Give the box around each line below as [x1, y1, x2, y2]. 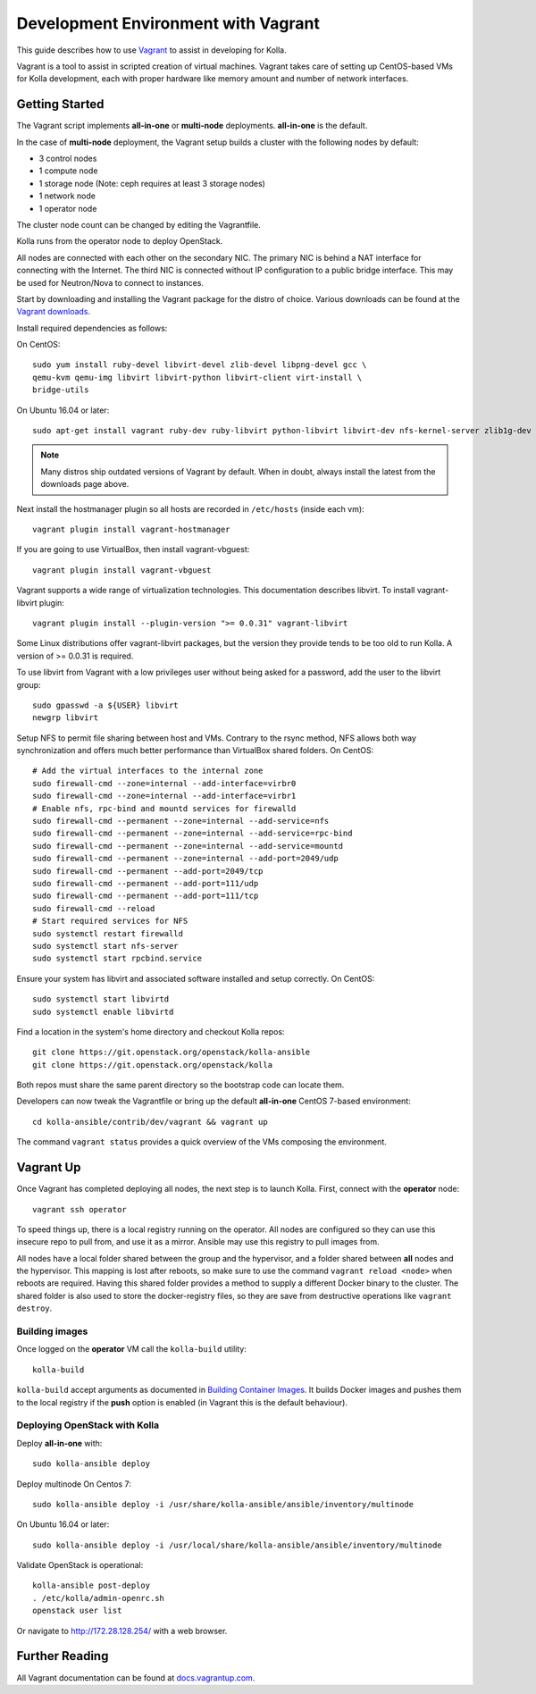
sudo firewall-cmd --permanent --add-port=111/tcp [32, 891, 259, 902]
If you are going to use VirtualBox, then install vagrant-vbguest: [16, 544, 250, 555]
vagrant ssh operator [32, 1204, 127, 1214]
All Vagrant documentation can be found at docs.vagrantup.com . [16, 1672, 255, 1683]
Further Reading [16, 1648, 109, 1664]
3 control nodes [38, 153, 97, 164]
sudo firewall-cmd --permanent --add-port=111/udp [32, 878, 259, 888]
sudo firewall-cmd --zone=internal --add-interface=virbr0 [32, 778, 297, 788]
